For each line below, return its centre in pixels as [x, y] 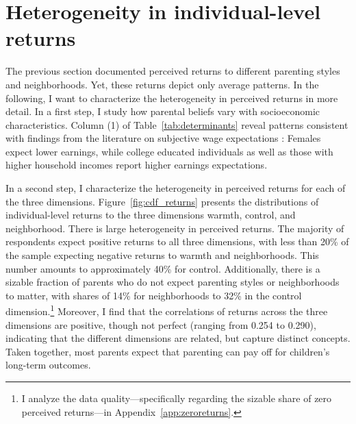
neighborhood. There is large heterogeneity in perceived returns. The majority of [175, 228]
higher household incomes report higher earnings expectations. [137, 165]
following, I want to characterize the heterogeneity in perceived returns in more [172, 98]
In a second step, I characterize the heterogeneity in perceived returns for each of [176, 188]
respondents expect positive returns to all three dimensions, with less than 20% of [177, 241]
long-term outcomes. [48, 365]
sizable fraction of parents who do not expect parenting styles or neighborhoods [173, 282]
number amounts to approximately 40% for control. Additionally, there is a [163, 268]
